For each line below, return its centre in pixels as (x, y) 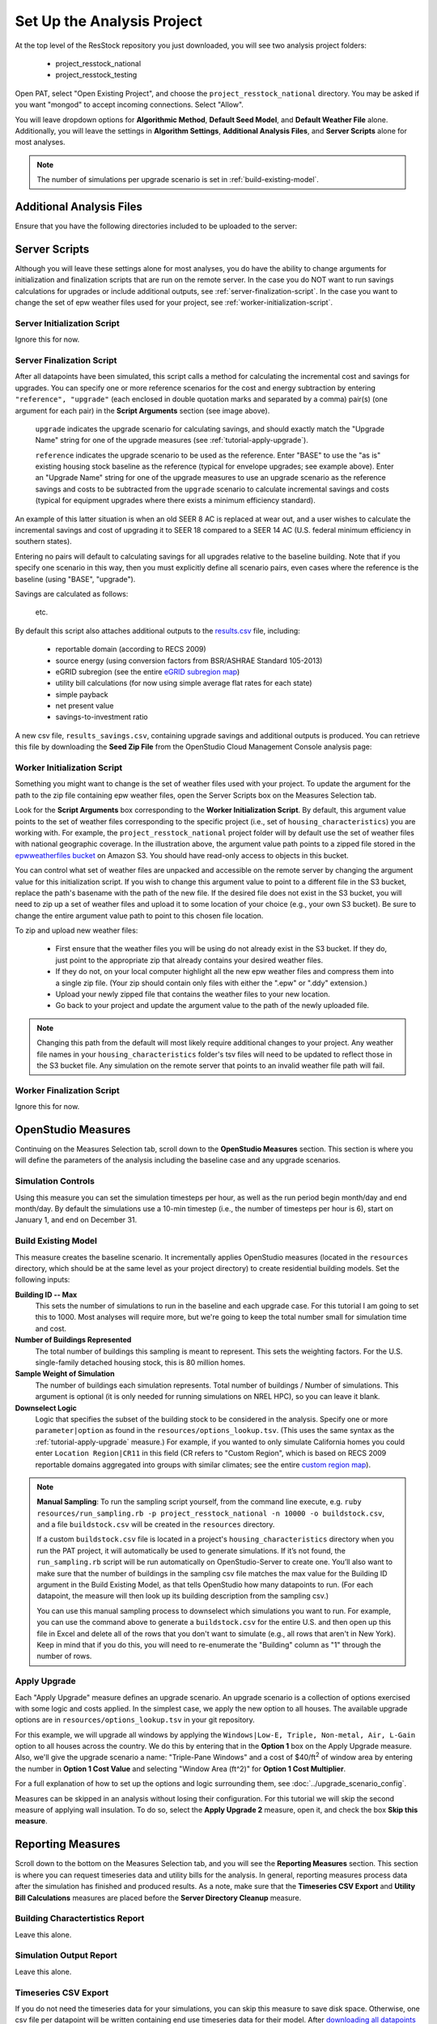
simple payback (82, 694)
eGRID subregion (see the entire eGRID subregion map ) (148, 671)
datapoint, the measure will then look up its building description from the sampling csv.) (183, 1596)
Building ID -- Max (46, 1295)
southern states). (43, 542)
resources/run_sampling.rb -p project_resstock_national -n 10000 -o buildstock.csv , (210, 1513)
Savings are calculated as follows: (72, 593)
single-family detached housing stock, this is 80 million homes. (140, 1363)
